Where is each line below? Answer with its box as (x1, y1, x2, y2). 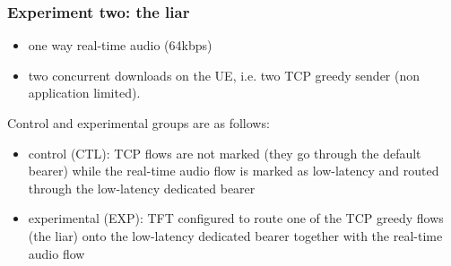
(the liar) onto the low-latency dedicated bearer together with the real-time (28, 226, 443, 245)
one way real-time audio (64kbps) (28, 36, 212, 55)
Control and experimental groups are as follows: (7, 114, 270, 132)
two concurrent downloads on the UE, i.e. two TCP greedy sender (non (28, 65, 421, 84)
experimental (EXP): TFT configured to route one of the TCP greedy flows (28, 209, 444, 227)
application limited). (28, 83, 141, 102)
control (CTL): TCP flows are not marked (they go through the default (28, 143, 421, 162)
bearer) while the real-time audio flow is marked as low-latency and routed (28, 161, 439, 180)
